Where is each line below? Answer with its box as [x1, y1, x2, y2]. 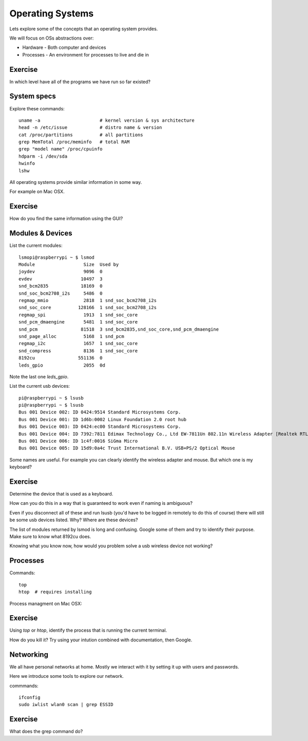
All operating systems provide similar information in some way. [9, 179, 142, 185]
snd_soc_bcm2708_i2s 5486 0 [18, 290, 103, 296]
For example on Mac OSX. [9, 188, 65, 195]
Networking [9, 650, 49, 659]
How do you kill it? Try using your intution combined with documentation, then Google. [9, 637, 192, 643]
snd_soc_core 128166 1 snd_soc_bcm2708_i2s [18, 305, 157, 311]
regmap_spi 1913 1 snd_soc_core [18, 312, 138, 318]
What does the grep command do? [9, 728, 83, 734]
